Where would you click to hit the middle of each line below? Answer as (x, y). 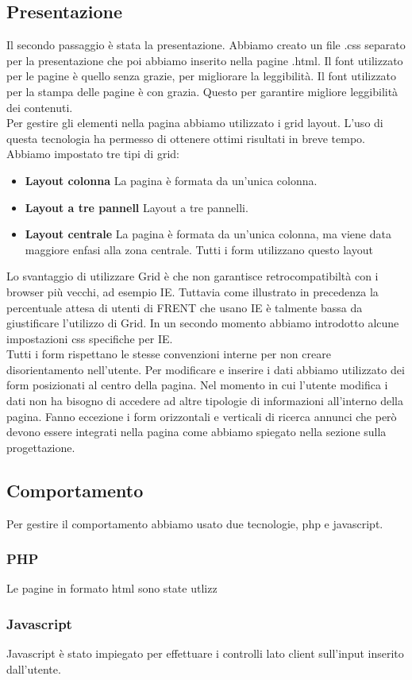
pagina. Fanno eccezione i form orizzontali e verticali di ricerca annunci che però (202, 416)
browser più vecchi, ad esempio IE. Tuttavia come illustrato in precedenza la (193, 291)
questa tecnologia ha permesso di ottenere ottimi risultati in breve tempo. (186, 138)
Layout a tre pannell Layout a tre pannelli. (137, 207)
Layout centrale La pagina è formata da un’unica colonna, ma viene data (208, 234)
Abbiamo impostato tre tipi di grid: (93, 154)
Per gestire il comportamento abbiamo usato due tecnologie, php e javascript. (195, 523)
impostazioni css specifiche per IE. (90, 338)
